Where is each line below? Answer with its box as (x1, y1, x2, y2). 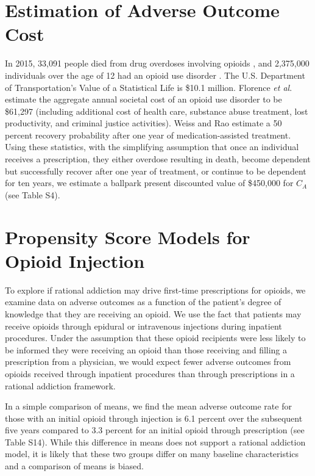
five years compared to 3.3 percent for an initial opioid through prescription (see (5, 424, 305, 436)
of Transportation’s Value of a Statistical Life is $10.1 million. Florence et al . (5, 81, 292, 93)
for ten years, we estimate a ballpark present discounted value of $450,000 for (5, 176, 294, 189)
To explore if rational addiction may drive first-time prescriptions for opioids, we (5, 283, 306, 296)
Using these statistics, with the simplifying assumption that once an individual (5, 140, 299, 153)
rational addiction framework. (5, 379, 116, 392)
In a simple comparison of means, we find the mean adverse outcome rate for (5, 400, 292, 413)
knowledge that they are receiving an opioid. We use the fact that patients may (5, 307, 302, 320)
